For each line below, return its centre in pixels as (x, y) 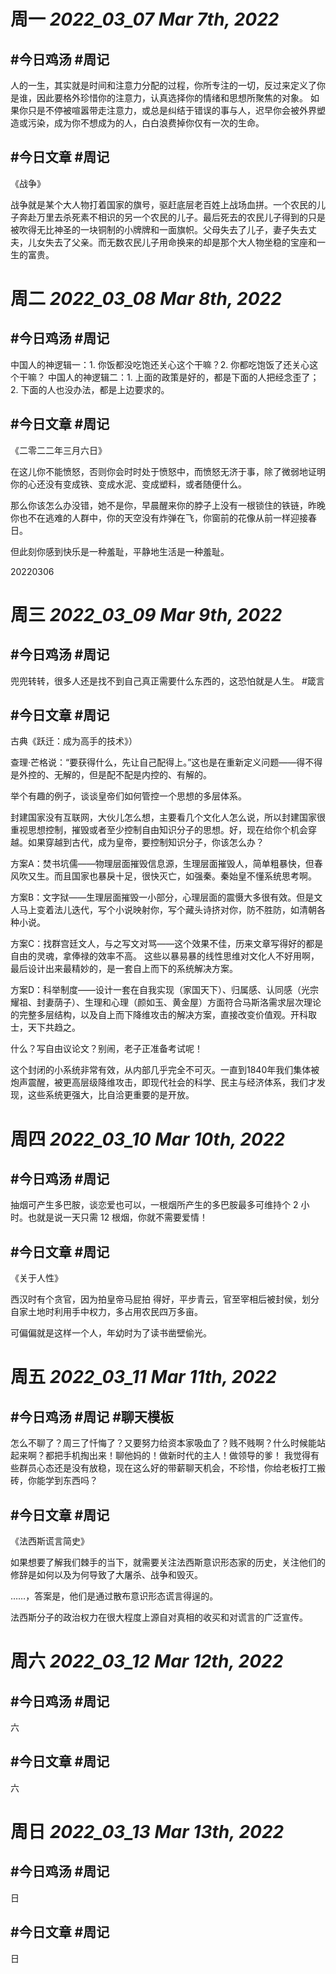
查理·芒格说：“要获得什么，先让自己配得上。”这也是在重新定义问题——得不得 (166, 762)
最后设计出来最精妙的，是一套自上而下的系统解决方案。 (124, 969)
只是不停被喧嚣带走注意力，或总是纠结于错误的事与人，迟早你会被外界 (172, 110)
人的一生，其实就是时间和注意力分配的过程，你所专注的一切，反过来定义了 (163, 85)
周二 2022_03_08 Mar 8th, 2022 (146, 299)
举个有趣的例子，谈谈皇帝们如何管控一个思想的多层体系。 (128, 796)
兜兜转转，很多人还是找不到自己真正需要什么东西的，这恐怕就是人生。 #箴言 (167, 681)
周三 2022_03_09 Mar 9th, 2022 (146, 614)
